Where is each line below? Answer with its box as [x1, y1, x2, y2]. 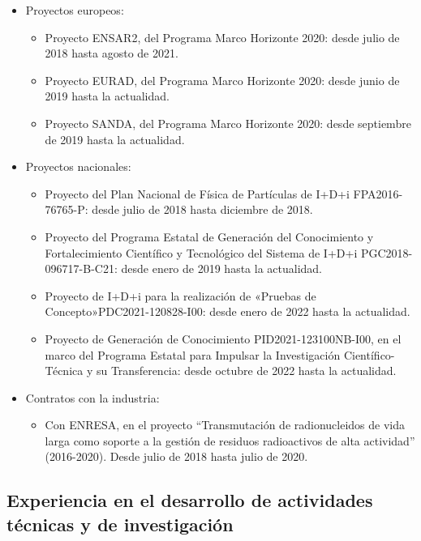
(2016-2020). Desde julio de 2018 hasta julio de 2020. [45, 448, 308, 465]
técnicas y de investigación [6, 511, 234, 536]
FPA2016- [353, 185, 403, 202]
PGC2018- [360, 244, 413, 261]
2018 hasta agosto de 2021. [45, 45, 178, 62]
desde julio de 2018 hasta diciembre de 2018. [92, 201, 313, 218]
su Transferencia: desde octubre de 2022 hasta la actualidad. [96, 362, 397, 379]
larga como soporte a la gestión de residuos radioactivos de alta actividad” [45, 432, 415, 449]
